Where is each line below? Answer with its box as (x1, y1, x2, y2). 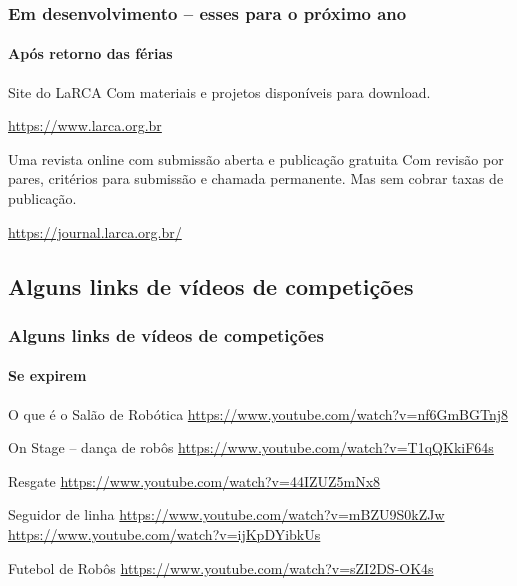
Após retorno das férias (8, 43, 173, 64)
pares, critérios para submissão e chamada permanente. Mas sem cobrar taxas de (8, 168, 504, 189)
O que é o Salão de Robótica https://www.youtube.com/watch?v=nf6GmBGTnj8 (8, 403, 509, 424)
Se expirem (8, 365, 87, 386)
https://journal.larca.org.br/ (8, 221, 182, 242)
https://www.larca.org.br (8, 115, 162, 136)
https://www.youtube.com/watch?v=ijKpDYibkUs (8, 524, 321, 544)
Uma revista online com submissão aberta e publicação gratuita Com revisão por (8, 148, 504, 169)
